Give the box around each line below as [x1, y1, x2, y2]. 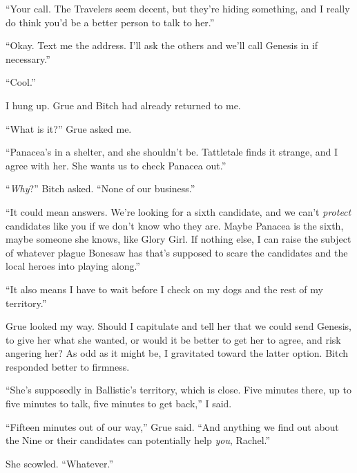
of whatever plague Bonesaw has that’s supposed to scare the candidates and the [6, 245, 348, 259]
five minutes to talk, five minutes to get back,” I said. [6, 396, 232, 411]
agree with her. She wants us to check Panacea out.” [6, 158, 226, 172]
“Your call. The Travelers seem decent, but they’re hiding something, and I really [6, 1, 350, 15]
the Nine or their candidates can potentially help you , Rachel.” [6, 433, 271, 447]
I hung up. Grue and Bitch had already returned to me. [6, 98, 241, 112]
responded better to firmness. [6, 359, 130, 373]
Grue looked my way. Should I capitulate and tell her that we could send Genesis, [6, 319, 352, 333]
